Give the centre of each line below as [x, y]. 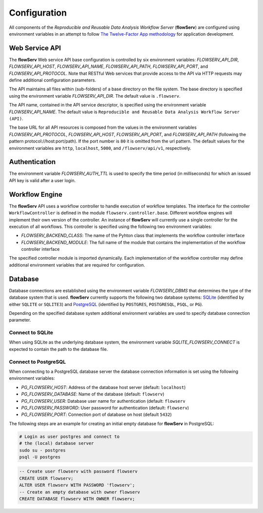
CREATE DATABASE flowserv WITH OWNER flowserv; [77, 499]
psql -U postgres [40, 457]
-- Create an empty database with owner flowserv [80, 492]
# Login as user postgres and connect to [69, 436]
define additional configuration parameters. [53, 80]
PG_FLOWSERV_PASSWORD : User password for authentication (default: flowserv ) [105, 408]
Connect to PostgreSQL [37, 362]
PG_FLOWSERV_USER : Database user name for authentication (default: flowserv [103, 401]
